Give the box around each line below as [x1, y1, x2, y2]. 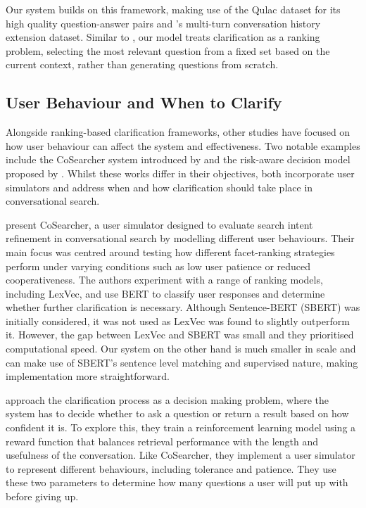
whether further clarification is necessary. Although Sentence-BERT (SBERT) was [6, 300, 360, 315]
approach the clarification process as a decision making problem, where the [6, 392, 329, 407]
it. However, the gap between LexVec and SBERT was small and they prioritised [6, 327, 354, 342]
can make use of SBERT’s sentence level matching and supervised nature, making [6, 355, 358, 369]
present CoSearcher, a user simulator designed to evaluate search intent [6, 217, 313, 231]
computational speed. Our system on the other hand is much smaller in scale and [6, 341, 356, 356]
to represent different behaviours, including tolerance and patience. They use [6, 461, 336, 476]
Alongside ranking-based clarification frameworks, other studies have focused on [6, 125, 351, 139]
